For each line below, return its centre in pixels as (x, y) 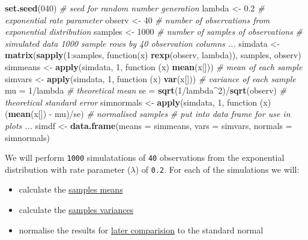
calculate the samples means (71, 189)
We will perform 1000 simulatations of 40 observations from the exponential (145, 157)
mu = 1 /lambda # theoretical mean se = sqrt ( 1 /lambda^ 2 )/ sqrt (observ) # (146, 90)
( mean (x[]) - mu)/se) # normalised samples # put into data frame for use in (148, 114)
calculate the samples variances (76, 210)
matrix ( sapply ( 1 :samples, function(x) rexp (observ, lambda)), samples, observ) (153, 55)
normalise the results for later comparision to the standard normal (141, 229)
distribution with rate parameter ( (68, 169)
